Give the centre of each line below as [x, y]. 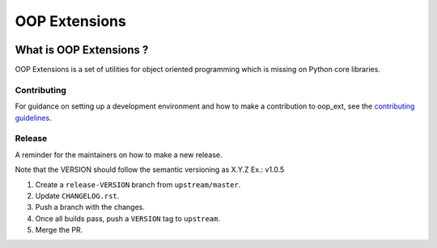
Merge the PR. [59, 230]
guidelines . [33, 118]
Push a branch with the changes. [90, 207]
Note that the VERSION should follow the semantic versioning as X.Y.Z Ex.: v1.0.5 [150, 169]
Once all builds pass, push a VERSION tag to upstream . [128, 218]
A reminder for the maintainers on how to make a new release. [119, 155]
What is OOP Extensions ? [82, 50]
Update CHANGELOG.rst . [77, 195]
